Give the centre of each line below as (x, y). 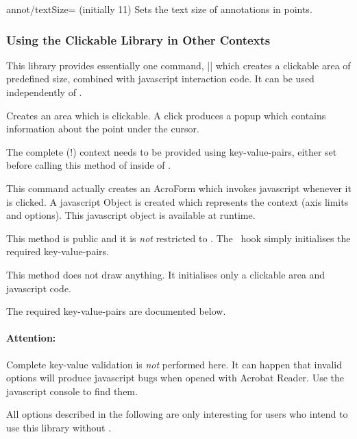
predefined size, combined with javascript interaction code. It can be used (160, 79)
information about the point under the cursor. (103, 129)
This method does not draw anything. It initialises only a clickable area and (166, 274)
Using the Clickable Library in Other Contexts (138, 39)
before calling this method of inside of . (89, 165)
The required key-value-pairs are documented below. (116, 311)
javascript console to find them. (72, 391)
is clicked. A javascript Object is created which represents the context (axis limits (177, 201)
